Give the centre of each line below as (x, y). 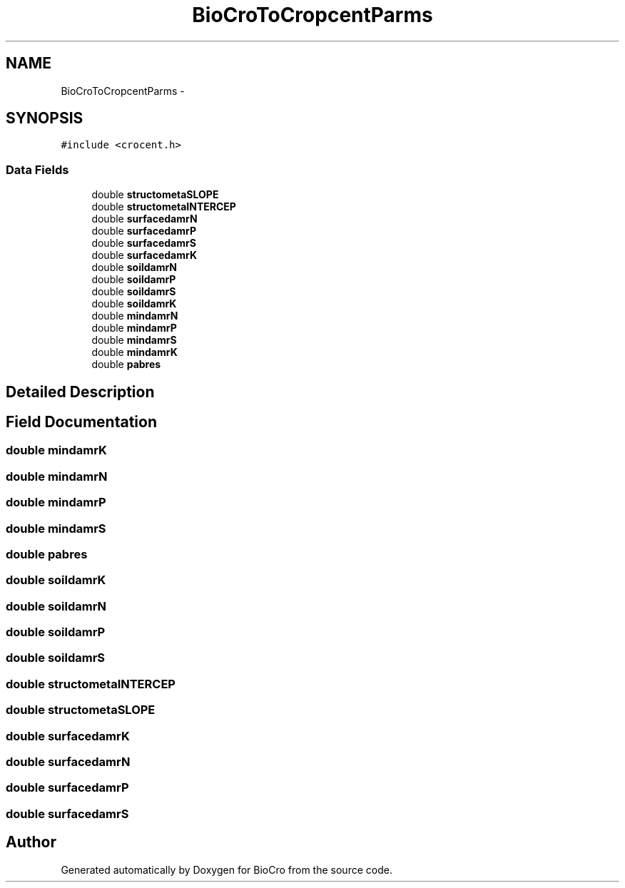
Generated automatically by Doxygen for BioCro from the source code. (227, 869)
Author (31, 842)
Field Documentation (81, 422)
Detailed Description (80, 392)
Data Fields (37, 169)
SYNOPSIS (45, 118)
